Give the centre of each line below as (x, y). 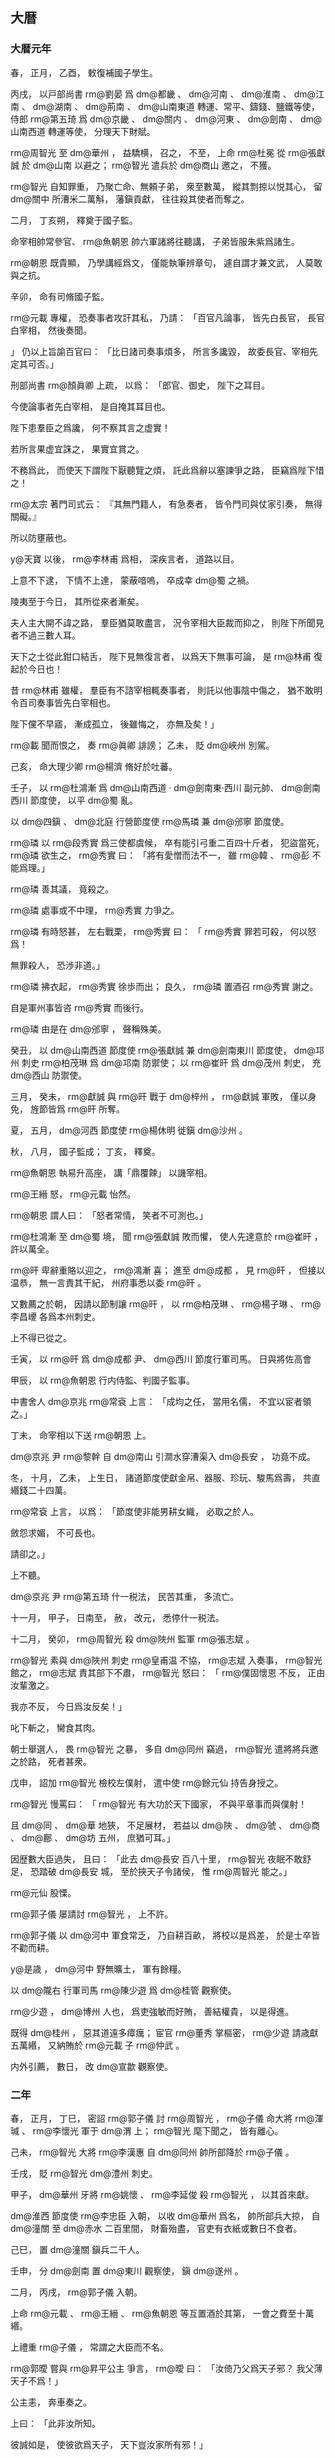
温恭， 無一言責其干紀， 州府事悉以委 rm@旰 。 (108, 1282)
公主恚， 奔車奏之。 (51, 2402)
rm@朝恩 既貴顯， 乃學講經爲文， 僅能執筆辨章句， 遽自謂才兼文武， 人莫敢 (166, 262)
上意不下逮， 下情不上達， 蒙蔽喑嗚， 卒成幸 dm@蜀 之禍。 (132, 580)
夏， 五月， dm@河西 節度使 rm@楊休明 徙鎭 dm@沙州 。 (129, 1130)
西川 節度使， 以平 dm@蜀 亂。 (74, 800)
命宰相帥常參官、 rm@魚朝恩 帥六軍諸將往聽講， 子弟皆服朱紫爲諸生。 (155, 241)
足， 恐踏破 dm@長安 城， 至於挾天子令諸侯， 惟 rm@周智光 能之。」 (151, 1871)
